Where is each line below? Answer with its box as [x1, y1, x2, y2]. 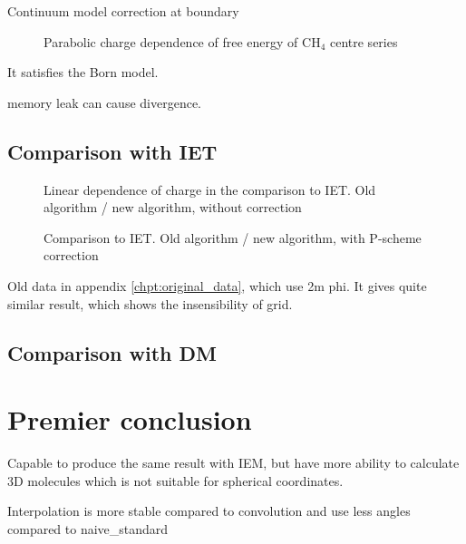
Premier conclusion [7, 401, 252, 438]
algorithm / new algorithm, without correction [44, 198, 302, 217]
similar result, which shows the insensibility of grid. [7, 294, 293, 313]
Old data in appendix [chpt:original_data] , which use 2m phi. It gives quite [7, 276, 427, 295]
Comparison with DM [7, 338, 217, 366]
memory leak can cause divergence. [7, 92, 202, 112]
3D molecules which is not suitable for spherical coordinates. [7, 471, 344, 490]
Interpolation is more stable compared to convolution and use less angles [7, 501, 411, 520]
